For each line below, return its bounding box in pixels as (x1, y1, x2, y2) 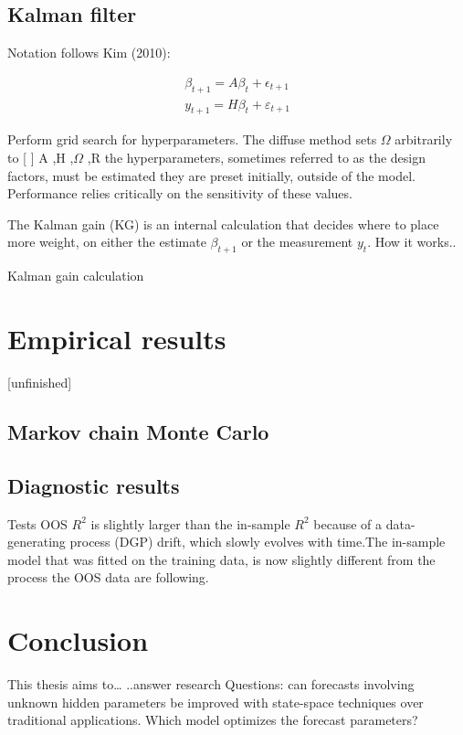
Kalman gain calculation (7, 266, 144, 285)
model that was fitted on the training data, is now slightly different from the (7, 549, 436, 569)
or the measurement (241, 232, 353, 251)
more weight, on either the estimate (7, 232, 206, 251)
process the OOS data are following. (7, 568, 209, 587)
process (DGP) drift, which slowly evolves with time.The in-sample (69, 532, 446, 551)
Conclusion (7, 622, 149, 659)
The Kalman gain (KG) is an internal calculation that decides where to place (7, 214, 439, 233)
